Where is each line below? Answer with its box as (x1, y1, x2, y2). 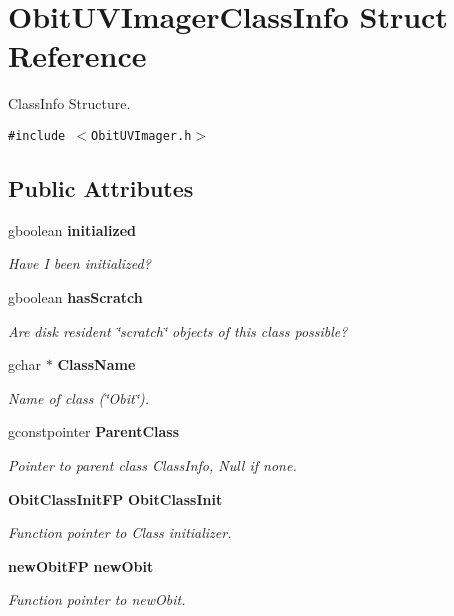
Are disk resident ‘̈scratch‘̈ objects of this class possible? (8, 320, 348, 341)
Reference (8, 35, 147, 76)
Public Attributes (8, 172, 194, 203)
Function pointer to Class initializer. (8, 522, 232, 543)
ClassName (57, 354, 136, 375)
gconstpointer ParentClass (8, 421, 180, 442)
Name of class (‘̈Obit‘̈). (8, 387, 150, 408)
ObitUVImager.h (91, 128, 192, 143)
